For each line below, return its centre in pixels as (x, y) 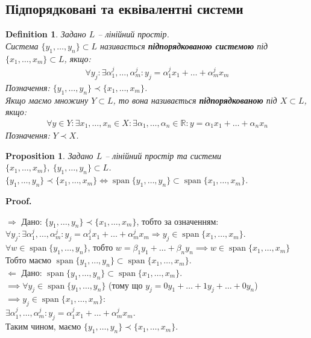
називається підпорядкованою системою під (184, 45)
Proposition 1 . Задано (49, 155)
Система (22, 45)
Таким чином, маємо (43, 326)
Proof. (19, 201)
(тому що (126, 285)
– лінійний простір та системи (163, 155)
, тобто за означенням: (177, 221)
